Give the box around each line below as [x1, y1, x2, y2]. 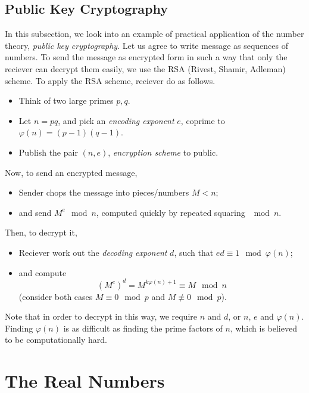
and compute [18, 266, 67, 278]
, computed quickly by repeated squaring [96, 206, 245, 218]
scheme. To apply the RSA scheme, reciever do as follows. [5, 74, 216, 86]
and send [18, 206, 52, 218]
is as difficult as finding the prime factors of [63, 321, 223, 334]
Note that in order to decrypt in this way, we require [5, 310, 198, 323]
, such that [174, 246, 214, 258]
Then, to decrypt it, [5, 226, 77, 239]
